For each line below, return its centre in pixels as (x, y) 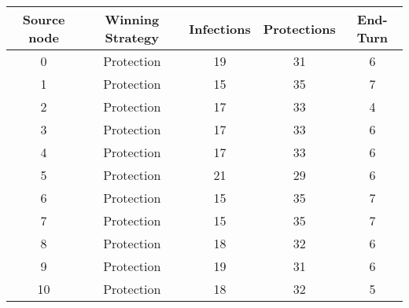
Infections (220, 28)
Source (44, 19)
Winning (132, 19)
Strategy (132, 37)
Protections (299, 28)
